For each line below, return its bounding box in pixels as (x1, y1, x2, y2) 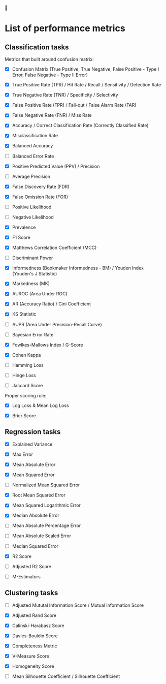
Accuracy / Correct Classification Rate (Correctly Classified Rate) (12, 122, 149, 129)
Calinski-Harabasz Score (12, 623, 64, 629)
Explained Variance (12, 441, 53, 447)
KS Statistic (12, 311, 37, 317)
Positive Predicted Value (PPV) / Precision (12, 163, 100, 169)
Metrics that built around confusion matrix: (5, 56, 94, 62)
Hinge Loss (12, 372, 36, 378)
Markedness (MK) (12, 281, 50, 287)
